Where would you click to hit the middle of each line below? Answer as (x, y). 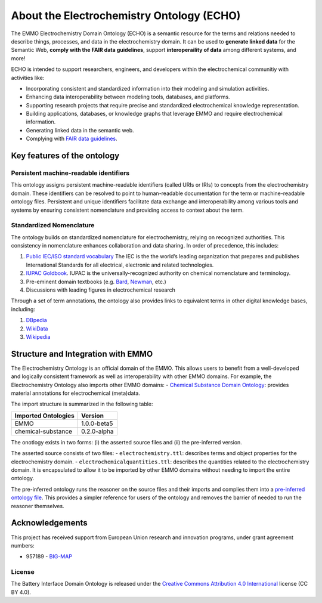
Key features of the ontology (65, 156)
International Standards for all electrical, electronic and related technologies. (120, 265)
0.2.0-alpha (97, 431)
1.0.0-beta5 (97, 423)
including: (23, 309)
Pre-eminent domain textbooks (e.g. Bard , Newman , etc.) (96, 282)
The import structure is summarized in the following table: (82, 404)
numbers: (23, 545)
